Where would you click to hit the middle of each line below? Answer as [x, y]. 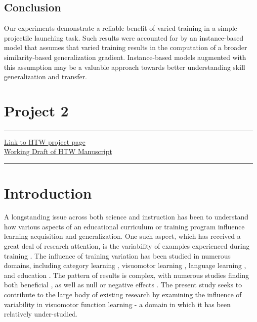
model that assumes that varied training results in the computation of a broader [126, 47]
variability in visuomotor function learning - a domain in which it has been [117, 304]
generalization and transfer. [45, 77]
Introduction [48, 193]
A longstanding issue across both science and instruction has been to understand [126, 217]
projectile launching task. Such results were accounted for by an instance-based [124, 37]
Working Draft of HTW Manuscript [58, 151]
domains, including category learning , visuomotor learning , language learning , [125, 265]
